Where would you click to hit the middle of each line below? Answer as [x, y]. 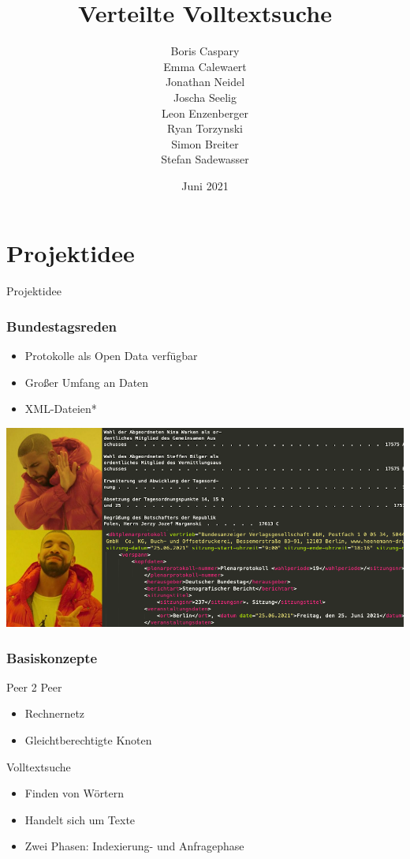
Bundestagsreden [61, 326]
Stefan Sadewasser [205, 159]
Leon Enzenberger [205, 113]
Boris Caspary [205, 51]
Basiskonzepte [52, 657]
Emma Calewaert [205, 66]
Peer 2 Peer [34, 686]
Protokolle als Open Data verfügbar [111, 356]
